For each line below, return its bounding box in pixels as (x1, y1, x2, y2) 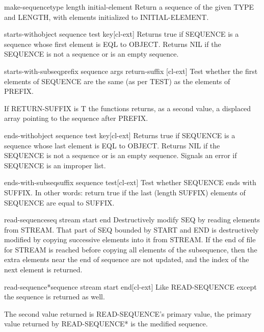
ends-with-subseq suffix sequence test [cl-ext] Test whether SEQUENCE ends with (4, 177, 256, 188)
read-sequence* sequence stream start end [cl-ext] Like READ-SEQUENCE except (4, 281, 257, 292)
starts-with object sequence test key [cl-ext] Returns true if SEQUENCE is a (4, 29, 239, 39)
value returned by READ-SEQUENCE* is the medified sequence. (4, 318, 208, 329)
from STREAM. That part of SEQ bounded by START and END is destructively (4, 224, 259, 235)
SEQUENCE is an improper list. (4, 160, 106, 170)
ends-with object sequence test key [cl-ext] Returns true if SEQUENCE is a (4, 130, 235, 140)
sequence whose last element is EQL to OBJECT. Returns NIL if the (4, 140, 220, 150)
